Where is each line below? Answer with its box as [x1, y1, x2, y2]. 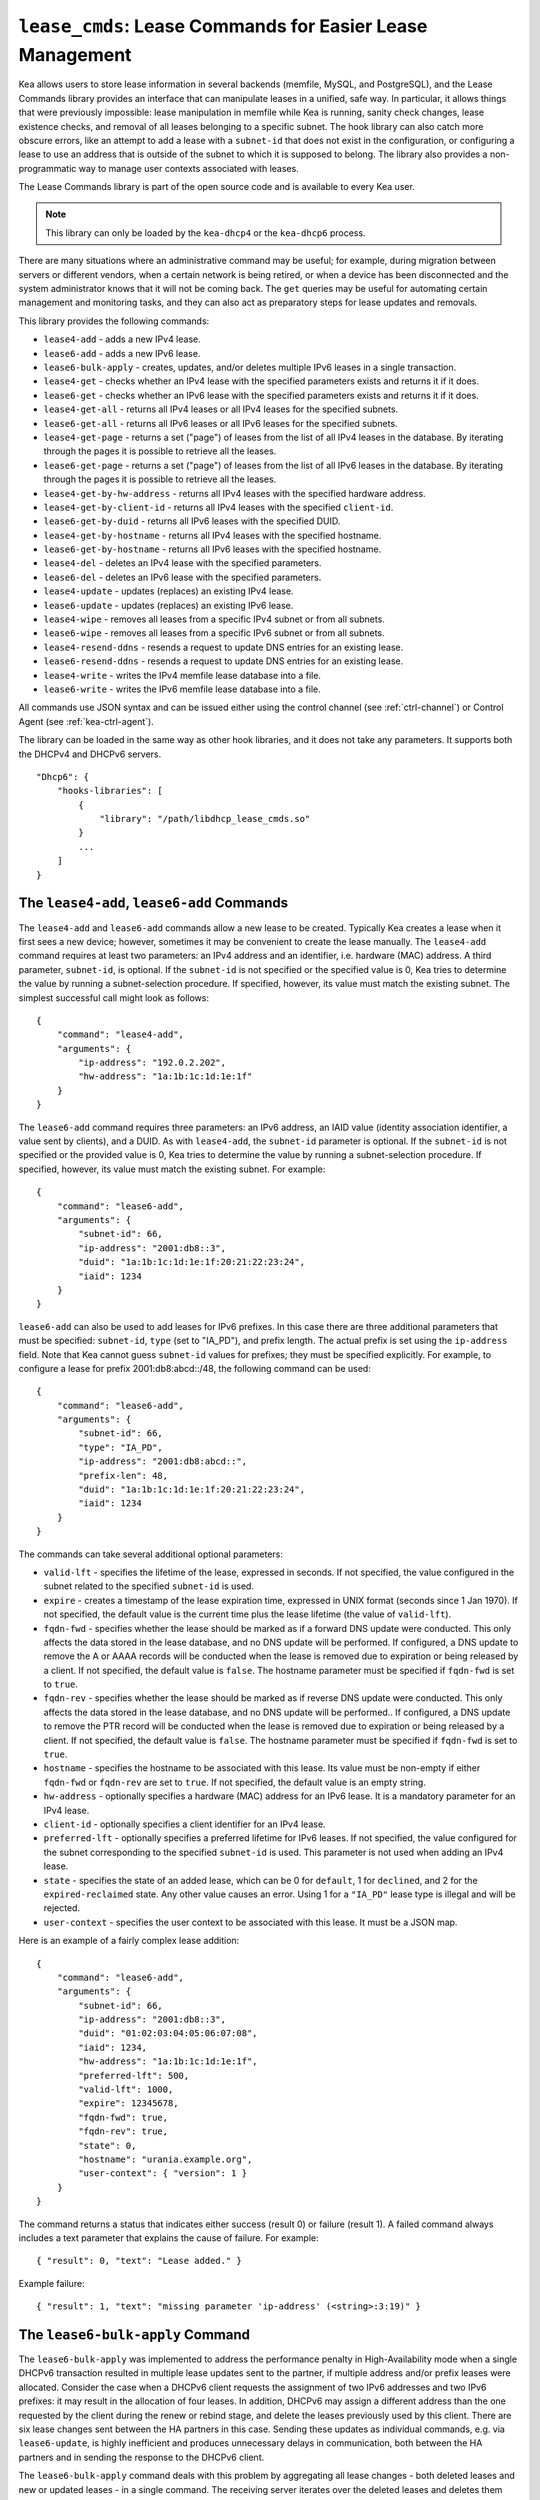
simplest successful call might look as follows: [18, 991, 210, 1004]
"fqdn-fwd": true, [78, 2111, 169, 2123]
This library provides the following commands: [18, 315, 210, 327]
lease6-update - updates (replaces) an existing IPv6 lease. [43, 599, 294, 611]
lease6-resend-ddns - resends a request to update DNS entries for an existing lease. [43, 655, 404, 667]
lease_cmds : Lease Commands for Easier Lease [18, 15, 428, 37]
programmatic [18, 162, 77, 174]
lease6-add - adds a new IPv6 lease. [43, 347, 201, 359]
